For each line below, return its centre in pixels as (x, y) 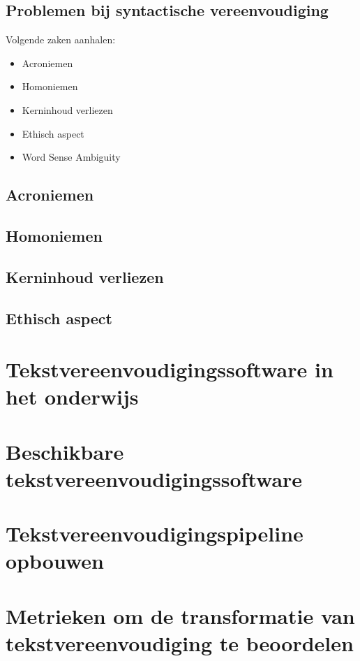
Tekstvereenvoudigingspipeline (155, 533)
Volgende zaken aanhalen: (61, 39)
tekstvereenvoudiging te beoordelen (180, 642)
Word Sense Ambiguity (71, 157)
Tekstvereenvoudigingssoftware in (170, 369)
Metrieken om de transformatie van (180, 615)
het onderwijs (72, 397)
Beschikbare (65, 451)
